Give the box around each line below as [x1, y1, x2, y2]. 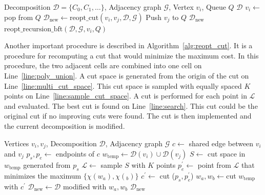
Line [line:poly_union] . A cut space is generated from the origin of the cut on [4, 70, 249, 81]
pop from [4, 11, 33, 22]
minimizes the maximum [4, 170, 81, 181]
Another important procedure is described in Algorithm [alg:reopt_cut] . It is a [4, 40, 253, 51]
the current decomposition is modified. [4, 120, 125, 131]
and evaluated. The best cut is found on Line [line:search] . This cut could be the [4, 100, 258, 111]
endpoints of [56, 148, 95, 159]
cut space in [208, 148, 246, 159]
